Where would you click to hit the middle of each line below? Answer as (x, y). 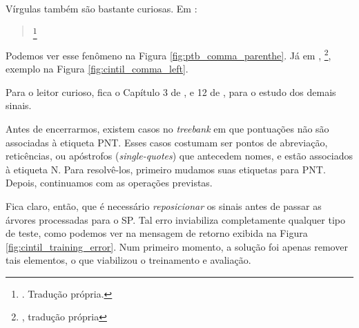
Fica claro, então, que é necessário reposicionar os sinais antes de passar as (164, 205)
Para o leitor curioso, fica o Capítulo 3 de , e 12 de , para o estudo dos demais (171, 91)
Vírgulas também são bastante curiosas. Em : (101, 8)
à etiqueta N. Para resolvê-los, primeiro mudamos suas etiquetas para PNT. (166, 169)
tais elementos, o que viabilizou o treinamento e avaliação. (128, 260)
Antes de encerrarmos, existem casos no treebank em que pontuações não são (167, 128)
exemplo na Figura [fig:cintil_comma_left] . (97, 69)
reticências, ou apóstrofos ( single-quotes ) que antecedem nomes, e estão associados (179, 156)
